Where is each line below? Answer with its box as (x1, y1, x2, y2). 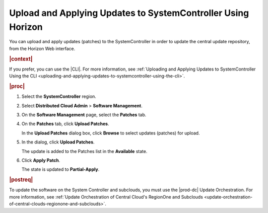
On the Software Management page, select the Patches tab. (21, 112, 146, 118)
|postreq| (9, 176, 33, 183)
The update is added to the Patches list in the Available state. (21, 148, 147, 154)
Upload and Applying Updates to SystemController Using (9, 7, 249, 18)
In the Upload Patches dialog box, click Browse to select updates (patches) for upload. (21, 130, 200, 136)
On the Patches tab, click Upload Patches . (21, 121, 109, 127)
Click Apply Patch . (21, 157, 61, 163)
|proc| (9, 82, 25, 89)
